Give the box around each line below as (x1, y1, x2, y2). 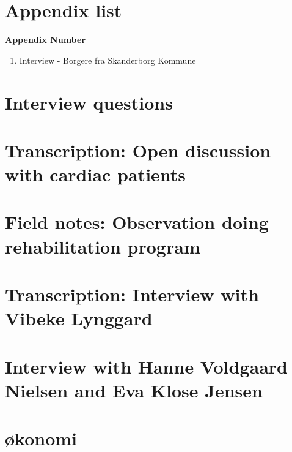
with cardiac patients (5, 162, 186, 187)
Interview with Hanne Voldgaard (5, 353, 288, 379)
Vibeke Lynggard (5, 306, 153, 331)
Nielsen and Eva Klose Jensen (5, 377, 263, 402)
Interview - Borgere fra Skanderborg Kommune (19, 53, 196, 66)
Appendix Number (5, 33, 86, 46)
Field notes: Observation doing (5, 209, 269, 235)
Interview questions (5, 89, 173, 115)
